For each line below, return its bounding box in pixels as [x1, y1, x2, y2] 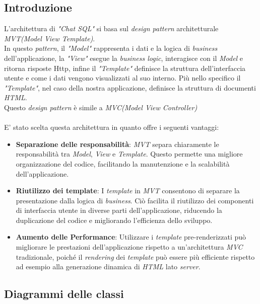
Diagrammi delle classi [4, 286, 124, 301]
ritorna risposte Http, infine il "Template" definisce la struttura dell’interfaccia [4, 62, 246, 73]
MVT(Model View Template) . [4, 33, 95, 43]
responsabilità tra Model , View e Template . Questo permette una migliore [16, 148, 243, 159]
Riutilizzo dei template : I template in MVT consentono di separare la [16, 185, 240, 196]
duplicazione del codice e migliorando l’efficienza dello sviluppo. [16, 214, 213, 225]
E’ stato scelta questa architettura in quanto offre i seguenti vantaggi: [4, 122, 219, 132]
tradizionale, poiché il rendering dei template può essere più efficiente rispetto [16, 251, 255, 262]
